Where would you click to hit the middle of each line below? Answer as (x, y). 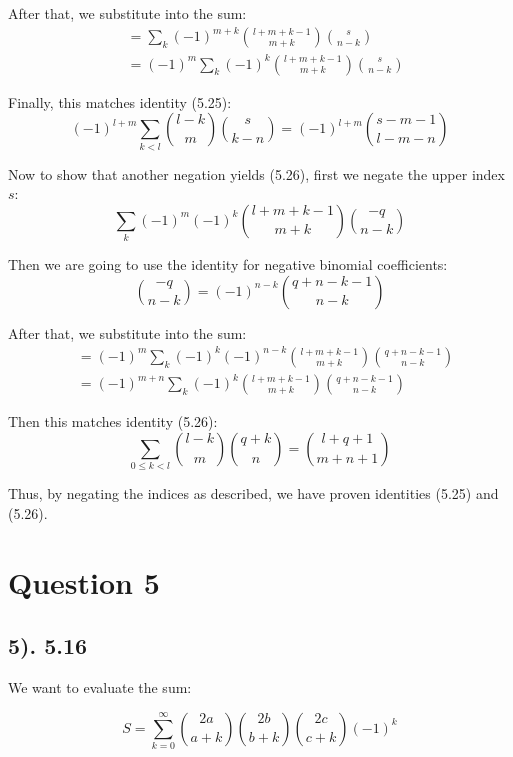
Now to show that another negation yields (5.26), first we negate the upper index (256, 173)
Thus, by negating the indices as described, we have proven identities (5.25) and (253, 493)
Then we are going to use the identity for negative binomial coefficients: (228, 264)
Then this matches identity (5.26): (113, 421)
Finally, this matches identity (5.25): (120, 101)
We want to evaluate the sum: (100, 687)
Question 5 (84, 581)
